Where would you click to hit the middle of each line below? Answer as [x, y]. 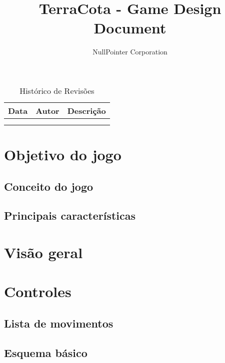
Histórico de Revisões [57, 90]
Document [130, 28]
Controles [38, 291]
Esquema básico [46, 352]
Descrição [86, 110]
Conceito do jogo [49, 186]
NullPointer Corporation [130, 52]
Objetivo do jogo [63, 155]
